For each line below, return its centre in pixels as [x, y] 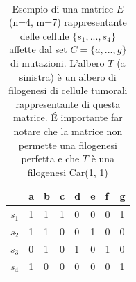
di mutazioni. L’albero [58, 62]
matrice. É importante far [68, 117]
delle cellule [44, 35]
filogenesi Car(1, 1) [68, 172]
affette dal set [38, 49]
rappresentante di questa [68, 103]
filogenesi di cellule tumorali [68, 90]
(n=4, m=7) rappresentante [68, 22]
